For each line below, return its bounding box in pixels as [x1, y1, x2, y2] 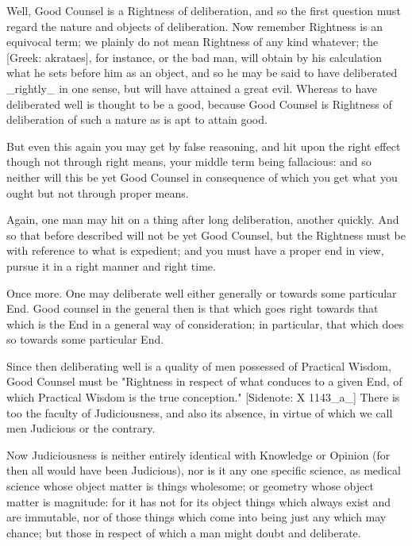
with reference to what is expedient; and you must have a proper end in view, [6, 242, 384, 259]
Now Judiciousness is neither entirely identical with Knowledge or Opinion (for [6, 446, 391, 463]
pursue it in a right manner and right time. [6, 257, 216, 274]
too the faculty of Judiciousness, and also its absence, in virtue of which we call [6, 404, 393, 421]
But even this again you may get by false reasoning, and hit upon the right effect [6, 137, 401, 154]
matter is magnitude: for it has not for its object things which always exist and [6, 493, 391, 509]
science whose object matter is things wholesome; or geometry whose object [6, 478, 374, 494]
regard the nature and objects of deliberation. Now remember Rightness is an [6, 17, 383, 34]
